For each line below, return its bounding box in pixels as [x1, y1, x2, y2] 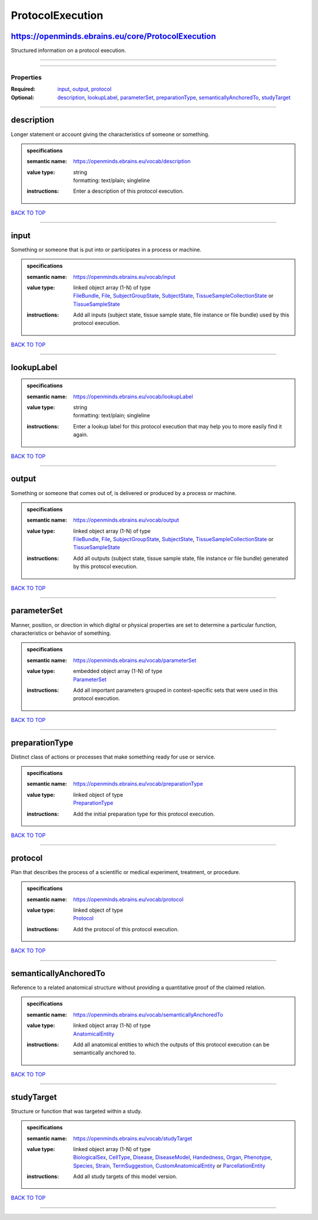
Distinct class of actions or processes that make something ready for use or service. [11, 753, 216, 760]
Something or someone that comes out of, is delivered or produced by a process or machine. [11, 489, 237, 496]
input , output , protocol [57, 85, 112, 93]
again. [73, 431, 88, 438]
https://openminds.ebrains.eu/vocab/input [73, 273, 176, 280]
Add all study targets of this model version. [73, 1173, 178, 1180]
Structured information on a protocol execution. [11, 47, 126, 54]
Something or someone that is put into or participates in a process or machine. [11, 246, 201, 253]
